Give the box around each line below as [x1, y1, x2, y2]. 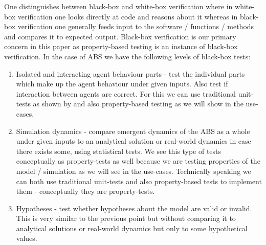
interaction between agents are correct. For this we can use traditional [16, 88, 236, 99]
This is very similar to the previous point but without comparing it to [16, 213, 236, 224]
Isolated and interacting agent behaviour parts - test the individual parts [16, 68, 245, 79]
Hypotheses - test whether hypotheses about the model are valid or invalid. [16, 203, 252, 213]
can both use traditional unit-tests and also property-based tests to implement [16, 175, 262, 186]
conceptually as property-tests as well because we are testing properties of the [16, 155, 260, 166]
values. [16, 233, 37, 243]
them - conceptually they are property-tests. [16, 186, 155, 196]
